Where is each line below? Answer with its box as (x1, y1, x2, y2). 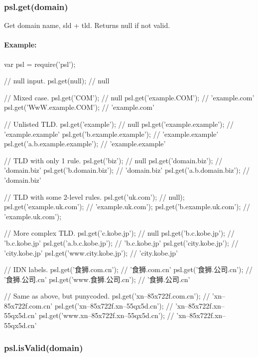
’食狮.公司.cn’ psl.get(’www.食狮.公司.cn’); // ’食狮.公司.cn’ (4, 274, 190, 284)
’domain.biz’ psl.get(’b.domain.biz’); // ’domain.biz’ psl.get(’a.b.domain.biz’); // (4, 165, 250, 175)
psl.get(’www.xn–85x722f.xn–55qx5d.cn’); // (39, 310, 174, 321)
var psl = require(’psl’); (4, 58, 76, 69)
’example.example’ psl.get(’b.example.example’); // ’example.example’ (4, 128, 219, 139)
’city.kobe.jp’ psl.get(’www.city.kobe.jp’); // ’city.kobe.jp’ (4, 247, 178, 258)
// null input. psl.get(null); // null (4, 75, 110, 86)
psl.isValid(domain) (4, 341, 83, 354)
